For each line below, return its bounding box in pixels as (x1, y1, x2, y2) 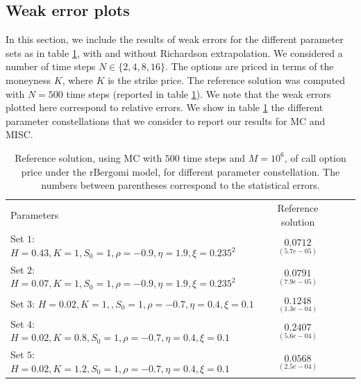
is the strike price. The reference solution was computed (108, 72, 346, 87)
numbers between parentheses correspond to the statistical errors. (41, 178, 320, 192)
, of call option (284, 150, 346, 165)
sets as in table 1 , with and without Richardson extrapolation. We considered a (6, 45, 343, 60)
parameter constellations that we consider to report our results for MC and (6, 113, 326, 128)
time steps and (183, 150, 246, 165)
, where (62, 72, 94, 87)
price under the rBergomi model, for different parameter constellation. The (21, 164, 340, 178)
